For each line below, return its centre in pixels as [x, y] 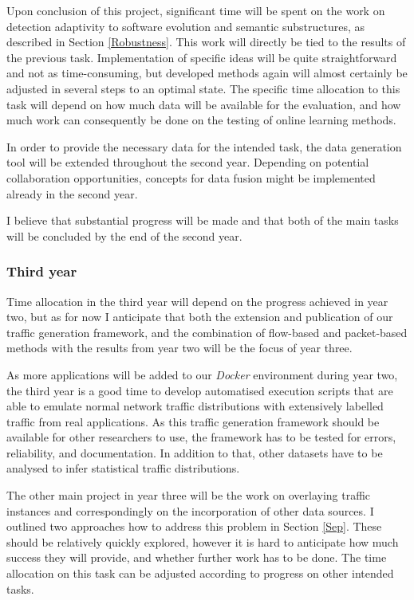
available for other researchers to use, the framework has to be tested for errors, [201, 437]
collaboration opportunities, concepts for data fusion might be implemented [191, 177]
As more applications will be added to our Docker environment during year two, [202, 374]
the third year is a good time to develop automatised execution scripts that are [200, 390]
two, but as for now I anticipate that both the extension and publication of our [200, 317]
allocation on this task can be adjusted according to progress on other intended [200, 573]
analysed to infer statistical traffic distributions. [123, 468]
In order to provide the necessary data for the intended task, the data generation [204, 146]
